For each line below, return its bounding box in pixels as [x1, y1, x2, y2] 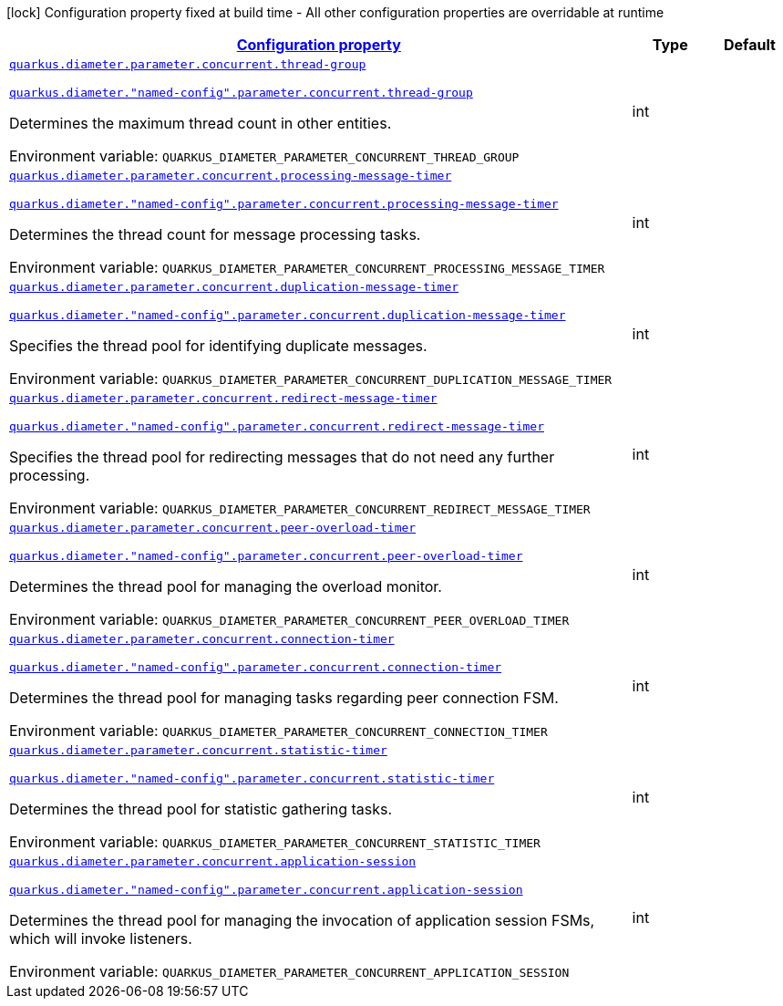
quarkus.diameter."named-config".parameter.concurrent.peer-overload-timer [9, 549, 523, 563]
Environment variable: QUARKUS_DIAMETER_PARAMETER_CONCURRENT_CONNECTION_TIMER [9, 721, 548, 740]
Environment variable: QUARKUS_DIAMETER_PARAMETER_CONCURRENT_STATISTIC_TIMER [9, 833, 541, 851]
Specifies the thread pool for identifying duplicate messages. [9, 337, 428, 355]
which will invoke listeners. [9, 929, 192, 948]
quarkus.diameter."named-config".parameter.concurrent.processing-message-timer [9, 197, 559, 211]
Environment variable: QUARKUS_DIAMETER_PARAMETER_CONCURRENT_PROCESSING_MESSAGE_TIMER [9, 258, 605, 276]
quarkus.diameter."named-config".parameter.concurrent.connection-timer [9, 660, 502, 674]
